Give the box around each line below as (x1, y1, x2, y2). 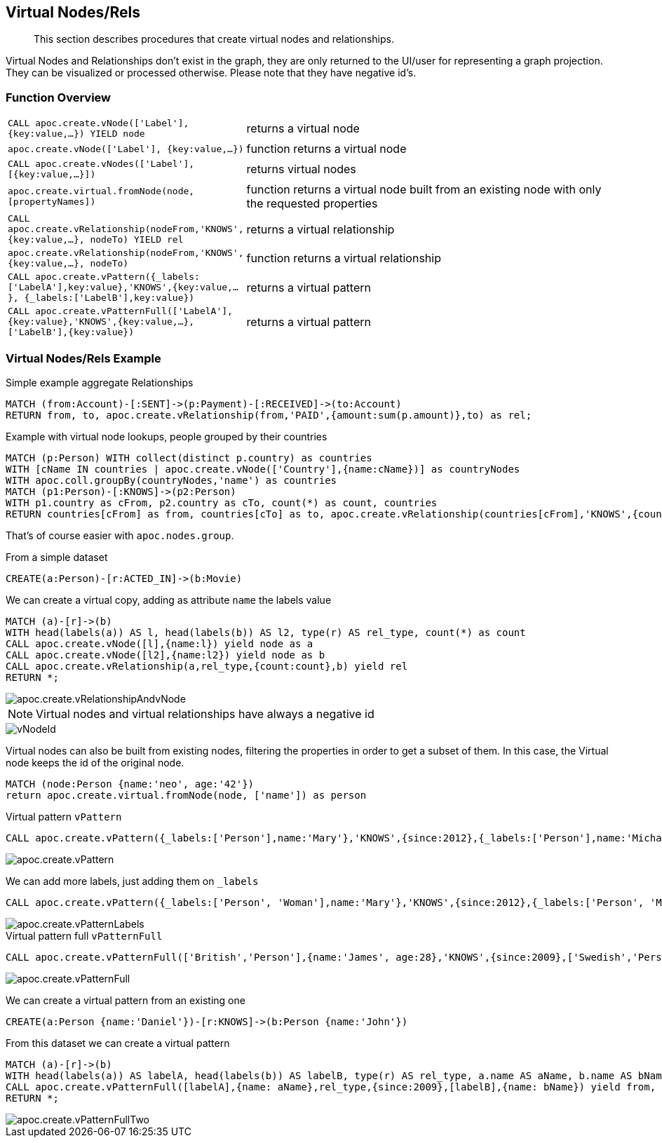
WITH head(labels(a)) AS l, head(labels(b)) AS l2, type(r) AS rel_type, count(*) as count (6, 626, 526, 638)
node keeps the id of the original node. (6, 756, 184, 769)
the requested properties (246, 196, 378, 211)
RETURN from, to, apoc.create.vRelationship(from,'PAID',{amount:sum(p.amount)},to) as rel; (6, 409, 532, 421)
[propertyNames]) (8, 196, 96, 208)
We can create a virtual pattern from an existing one (6, 994, 245, 1006)
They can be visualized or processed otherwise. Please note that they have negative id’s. (6, 67, 417, 79)
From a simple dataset (6, 550, 108, 563)
